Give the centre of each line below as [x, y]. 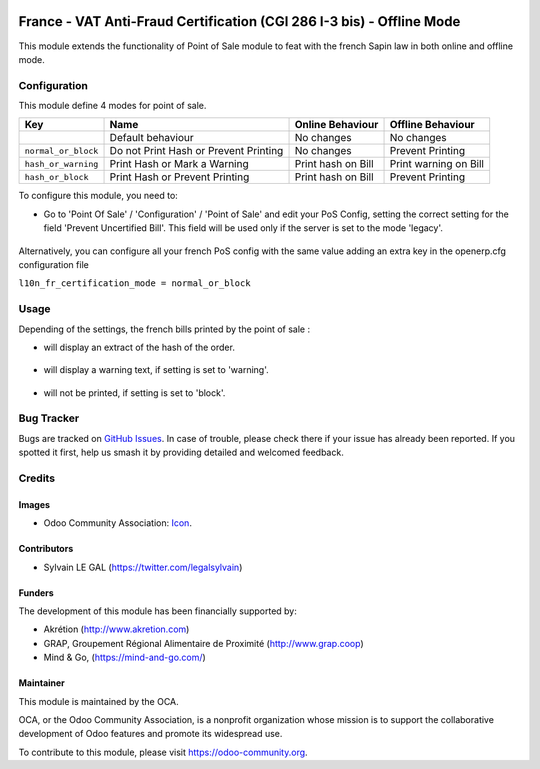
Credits [36, 478]
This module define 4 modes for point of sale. [112, 106]
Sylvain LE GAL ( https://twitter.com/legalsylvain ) [143, 567]
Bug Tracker [49, 418]
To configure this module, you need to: [98, 196]
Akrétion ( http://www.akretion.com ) [116, 629]
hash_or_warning [61, 163]
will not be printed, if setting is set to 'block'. [134, 392]
